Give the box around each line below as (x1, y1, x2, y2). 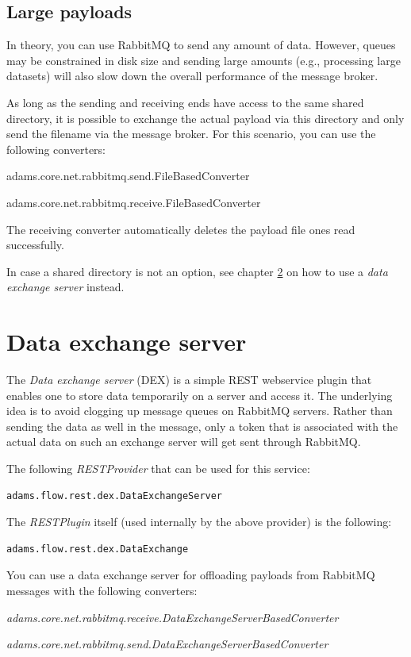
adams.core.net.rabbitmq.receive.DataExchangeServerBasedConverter (6, 609, 339, 625)
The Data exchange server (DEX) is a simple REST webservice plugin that (6, 371, 372, 388)
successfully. (6, 236, 64, 253)
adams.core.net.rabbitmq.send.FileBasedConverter (6, 167, 250, 184)
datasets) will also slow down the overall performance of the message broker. (6, 67, 378, 84)
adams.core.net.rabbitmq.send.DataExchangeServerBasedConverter (6, 636, 328, 652)
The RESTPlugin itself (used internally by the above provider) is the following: (6, 513, 392, 530)
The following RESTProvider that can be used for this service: (6, 460, 310, 477)
